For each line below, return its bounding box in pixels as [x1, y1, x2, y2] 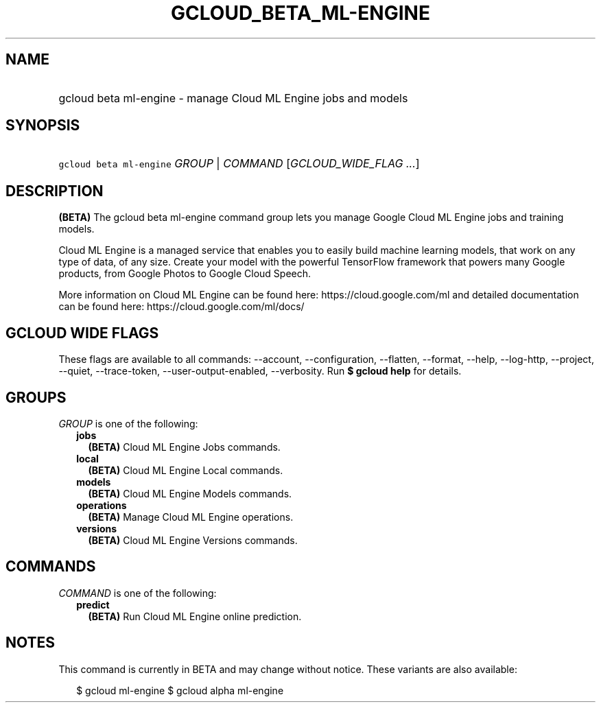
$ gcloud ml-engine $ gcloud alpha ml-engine [76, 684, 284, 696]
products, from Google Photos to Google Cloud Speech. [58, 268, 311, 280]
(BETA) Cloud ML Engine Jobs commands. [88, 440, 281, 453]
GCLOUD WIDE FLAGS [5, 324, 159, 342]
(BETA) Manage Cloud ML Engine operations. [88, 510, 294, 523]
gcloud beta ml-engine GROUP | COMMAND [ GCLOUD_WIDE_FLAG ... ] [58, 156, 420, 171]
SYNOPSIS [5, 117, 80, 134]
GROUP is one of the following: [58, 417, 198, 429]
